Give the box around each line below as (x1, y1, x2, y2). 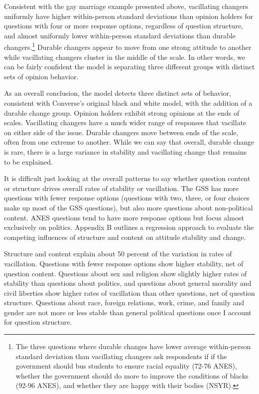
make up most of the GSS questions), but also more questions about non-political (4, 202, 253, 212)
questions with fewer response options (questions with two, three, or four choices (4, 193, 250, 203)
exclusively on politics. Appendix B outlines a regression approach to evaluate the (4, 222, 254, 232)
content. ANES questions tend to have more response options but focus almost (4, 212, 244, 222)
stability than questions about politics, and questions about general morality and (4, 278, 252, 288)
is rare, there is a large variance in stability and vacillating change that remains (4, 146, 247, 157)
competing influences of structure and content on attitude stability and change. (4, 231, 246, 242)
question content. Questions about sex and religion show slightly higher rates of (4, 268, 247, 278)
